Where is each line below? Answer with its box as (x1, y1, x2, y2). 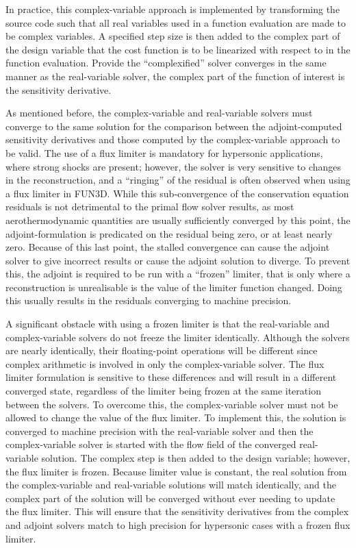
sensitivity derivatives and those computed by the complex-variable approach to (5, 132, 340, 147)
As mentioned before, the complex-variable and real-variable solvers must (5, 105, 313, 120)
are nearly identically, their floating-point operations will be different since (5, 343, 318, 358)
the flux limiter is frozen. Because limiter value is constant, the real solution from (5, 464, 347, 478)
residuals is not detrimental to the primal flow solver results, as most (5, 199, 294, 214)
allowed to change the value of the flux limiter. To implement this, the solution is (5, 410, 346, 425)
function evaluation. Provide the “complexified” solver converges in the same (5, 55, 327, 70)
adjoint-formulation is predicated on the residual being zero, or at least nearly (5, 226, 333, 240)
